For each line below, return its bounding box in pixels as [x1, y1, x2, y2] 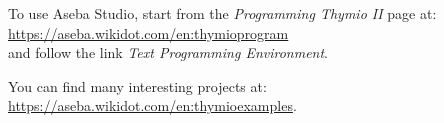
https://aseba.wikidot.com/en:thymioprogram [8, 22, 289, 43]
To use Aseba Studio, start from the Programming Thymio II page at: [8, 3, 437, 23]
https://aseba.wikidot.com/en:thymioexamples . [8, 95, 297, 116]
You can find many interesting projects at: [8, 75, 267, 96]
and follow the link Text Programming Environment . [8, 42, 329, 63]
